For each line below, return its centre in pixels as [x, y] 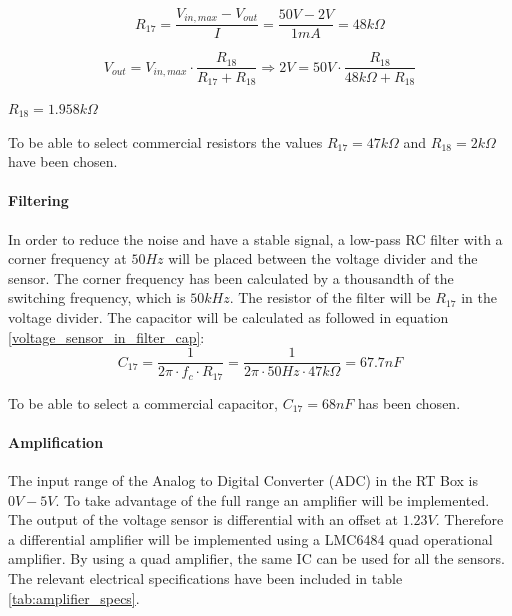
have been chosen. [63, 161]
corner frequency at [67, 258]
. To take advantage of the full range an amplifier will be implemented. [272, 499]
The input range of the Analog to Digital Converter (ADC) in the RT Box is [243, 480]
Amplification [56, 441]
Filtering [38, 200]
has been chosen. [409, 402]
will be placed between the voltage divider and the [323, 258]
